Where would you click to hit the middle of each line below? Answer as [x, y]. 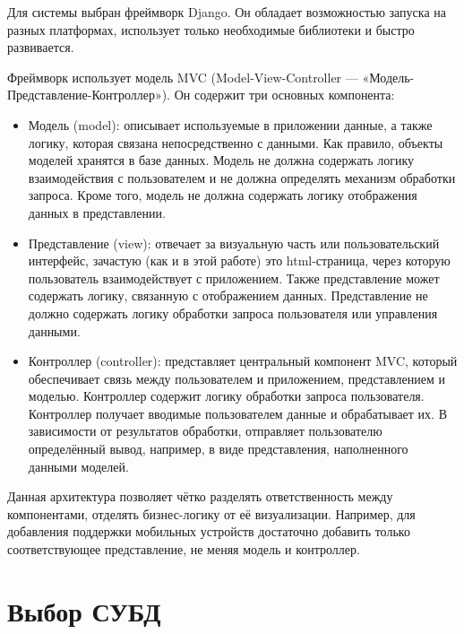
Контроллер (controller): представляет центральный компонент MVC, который [243, 361]
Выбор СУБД [84, 610]
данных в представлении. [97, 212]
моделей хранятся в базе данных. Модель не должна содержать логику [221, 160]
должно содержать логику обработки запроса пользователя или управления [233, 313]
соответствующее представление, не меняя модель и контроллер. [184, 549]
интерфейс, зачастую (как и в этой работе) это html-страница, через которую [239, 261]
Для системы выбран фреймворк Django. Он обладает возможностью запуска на [227, 12]
